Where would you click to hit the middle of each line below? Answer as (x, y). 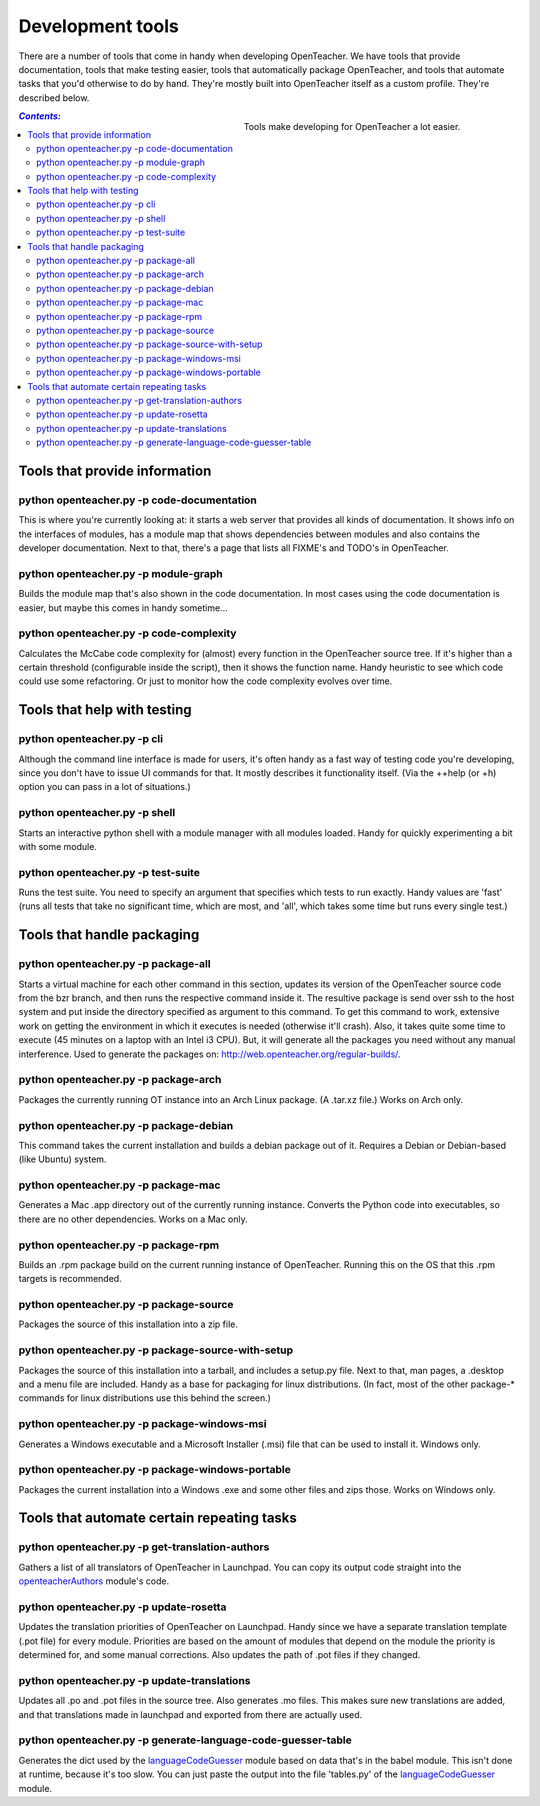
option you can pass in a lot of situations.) (105, 787)
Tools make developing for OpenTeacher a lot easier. (352, 126)
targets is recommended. (70, 1279)
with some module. (57, 846)
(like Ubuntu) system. (62, 1159)
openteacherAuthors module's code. (94, 1581)
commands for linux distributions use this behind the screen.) (145, 1398)
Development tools (98, 26)
